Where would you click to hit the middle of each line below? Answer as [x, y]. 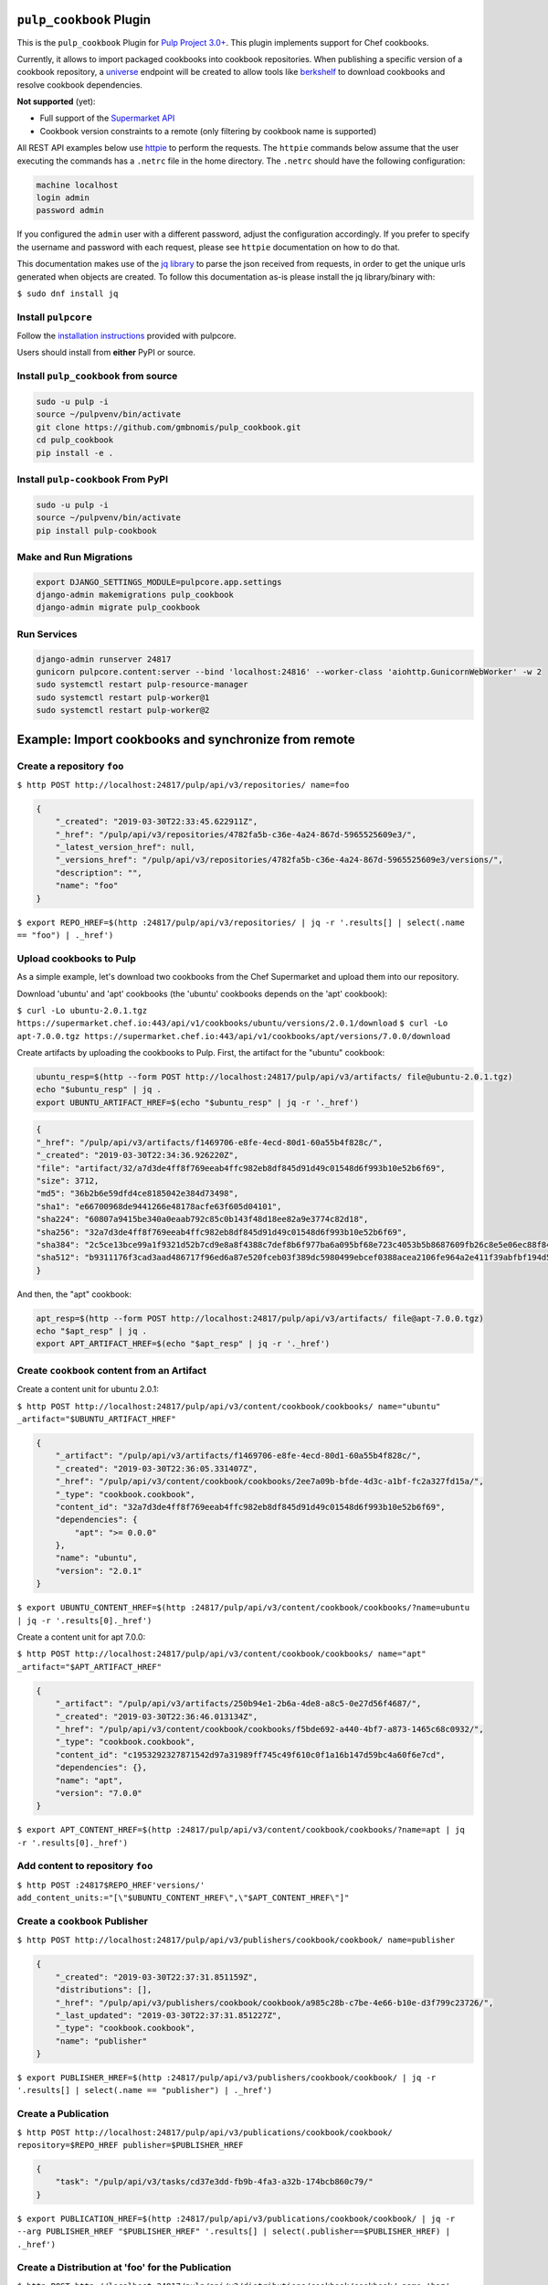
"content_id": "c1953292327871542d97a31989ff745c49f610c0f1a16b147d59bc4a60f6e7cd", [251, 1754]
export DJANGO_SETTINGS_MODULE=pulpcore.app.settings [159, 582]
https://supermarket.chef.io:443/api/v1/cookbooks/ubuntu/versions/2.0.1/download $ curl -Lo [232, 1023]
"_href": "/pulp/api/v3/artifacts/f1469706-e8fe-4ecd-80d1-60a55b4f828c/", [210, 1142]
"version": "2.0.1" [99, 1571]
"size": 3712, [68, 1180]
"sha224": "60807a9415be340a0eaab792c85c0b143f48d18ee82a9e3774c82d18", [202, 1219]
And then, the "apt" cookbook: [74, 1294]
